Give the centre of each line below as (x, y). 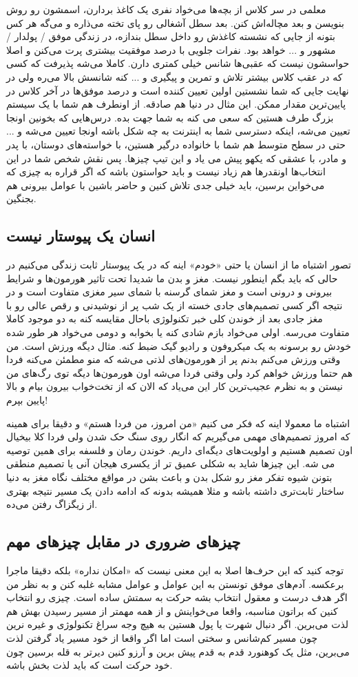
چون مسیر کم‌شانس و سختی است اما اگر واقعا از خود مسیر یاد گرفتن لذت (162, 637)
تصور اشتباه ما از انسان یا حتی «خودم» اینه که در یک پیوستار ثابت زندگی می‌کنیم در (179, 265)
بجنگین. (21, 198)
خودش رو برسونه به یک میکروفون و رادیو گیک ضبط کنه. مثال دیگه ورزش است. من (179, 345)
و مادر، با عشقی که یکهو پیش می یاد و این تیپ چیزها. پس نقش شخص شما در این (176, 158)
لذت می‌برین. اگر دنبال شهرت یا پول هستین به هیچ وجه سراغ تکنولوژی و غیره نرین (178, 624)
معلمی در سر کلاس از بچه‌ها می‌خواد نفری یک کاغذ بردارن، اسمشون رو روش (166, 9)
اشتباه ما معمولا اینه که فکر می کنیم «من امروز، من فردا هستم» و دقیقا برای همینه (178, 423)
